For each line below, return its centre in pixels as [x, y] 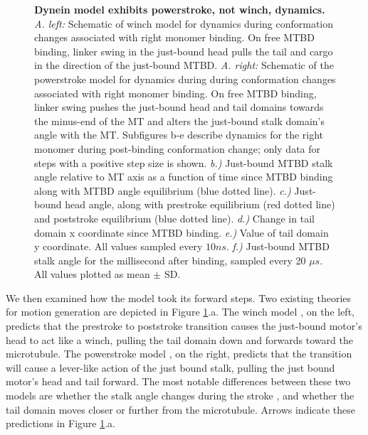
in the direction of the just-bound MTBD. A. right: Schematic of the [184, 65]
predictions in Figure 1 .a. [61, 423]
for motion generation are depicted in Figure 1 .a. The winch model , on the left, [180, 312]
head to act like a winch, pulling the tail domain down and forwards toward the [179, 339]
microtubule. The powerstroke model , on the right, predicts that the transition [179, 354]
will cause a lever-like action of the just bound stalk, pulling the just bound [170, 367]
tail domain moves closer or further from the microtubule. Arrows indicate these [180, 409]
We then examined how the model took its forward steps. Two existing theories [179, 297]
